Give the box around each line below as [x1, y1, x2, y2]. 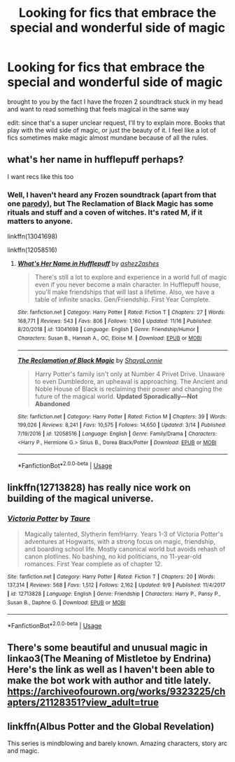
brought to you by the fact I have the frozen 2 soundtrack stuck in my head [7, 97, 223, 106]
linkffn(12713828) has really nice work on [7, 482, 191, 494]
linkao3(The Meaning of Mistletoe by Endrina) [7, 653, 212, 664]
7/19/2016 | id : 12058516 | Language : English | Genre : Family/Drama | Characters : [17, 430, 217, 437]
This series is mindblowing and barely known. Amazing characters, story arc [7, 739, 227, 748]
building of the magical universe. [7, 493, 154, 504]
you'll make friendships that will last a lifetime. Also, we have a [34, 288, 215, 296]
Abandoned [34, 399, 71, 408]
